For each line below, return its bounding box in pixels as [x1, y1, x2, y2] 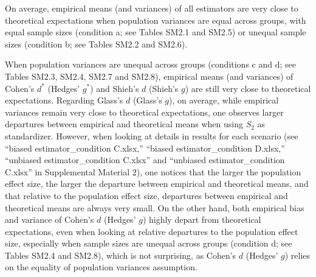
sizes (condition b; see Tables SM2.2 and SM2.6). [5, 37, 188, 50]
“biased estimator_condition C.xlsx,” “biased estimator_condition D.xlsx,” [5, 141, 285, 154]
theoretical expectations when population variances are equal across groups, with [5, 13, 306, 26]
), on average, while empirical [169, 94, 279, 107]
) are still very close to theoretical [185, 82, 311, 94]
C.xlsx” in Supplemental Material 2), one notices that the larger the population [5, 165, 301, 178]
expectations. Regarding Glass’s [5, 94, 123, 107]
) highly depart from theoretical [142, 213, 261, 226]
